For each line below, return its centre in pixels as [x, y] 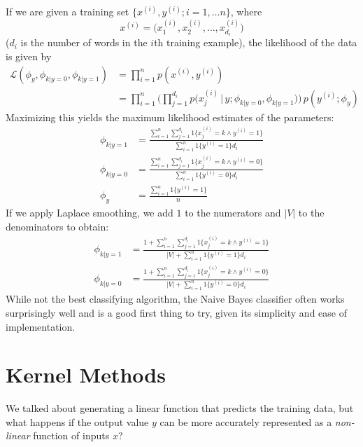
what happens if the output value [77, 421]
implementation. [41, 326]
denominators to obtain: [57, 226]
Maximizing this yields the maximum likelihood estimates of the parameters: [170, 117]
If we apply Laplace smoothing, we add [90, 213]
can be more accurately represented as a [246, 421]
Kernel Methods [86, 374]
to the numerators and [233, 213]
